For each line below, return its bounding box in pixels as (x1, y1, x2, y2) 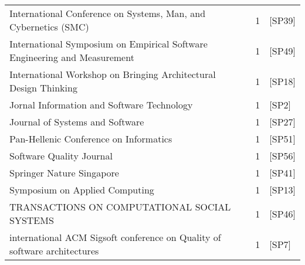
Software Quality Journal (9, 149, 113, 162)
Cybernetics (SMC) (9, 20, 89, 33)
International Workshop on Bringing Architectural (9, 67, 216, 81)
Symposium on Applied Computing (9, 183, 154, 196)
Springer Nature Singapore (9, 166, 119, 179)
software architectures (9, 244, 99, 257)
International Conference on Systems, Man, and (9, 6, 206, 20)
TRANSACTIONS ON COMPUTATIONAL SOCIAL (9, 200, 231, 213)
